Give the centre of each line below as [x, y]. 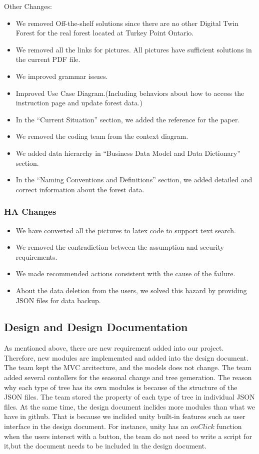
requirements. [36, 256]
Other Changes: [28, 6]
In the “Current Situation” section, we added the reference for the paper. [128, 119]
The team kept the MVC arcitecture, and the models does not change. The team [128, 367]
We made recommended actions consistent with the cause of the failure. [125, 273]
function [229, 426]
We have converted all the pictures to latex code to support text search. [126, 230]
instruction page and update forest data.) [79, 103]
